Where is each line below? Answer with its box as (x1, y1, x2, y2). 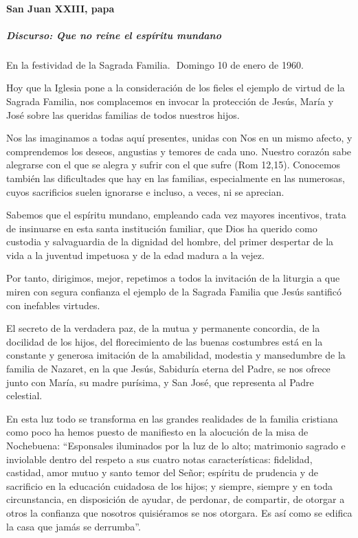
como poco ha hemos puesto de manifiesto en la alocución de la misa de (6, 425, 309, 439)
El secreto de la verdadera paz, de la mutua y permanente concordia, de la (6, 321, 320, 335)
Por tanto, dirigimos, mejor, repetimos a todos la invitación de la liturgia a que (6, 271, 340, 285)
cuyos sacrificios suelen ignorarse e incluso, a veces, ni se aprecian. (6, 184, 284, 199)
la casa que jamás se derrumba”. (6, 519, 141, 533)
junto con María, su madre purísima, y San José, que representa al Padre (6, 374, 314, 389)
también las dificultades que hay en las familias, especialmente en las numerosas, (6, 170, 345, 185)
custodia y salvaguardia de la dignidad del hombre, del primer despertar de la (6, 234, 334, 249)
